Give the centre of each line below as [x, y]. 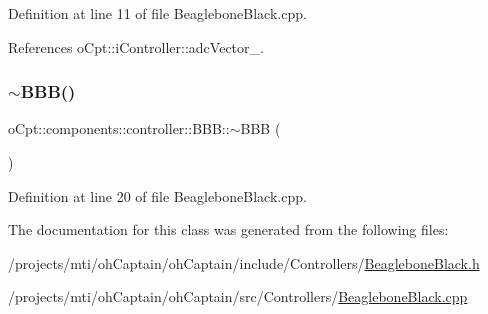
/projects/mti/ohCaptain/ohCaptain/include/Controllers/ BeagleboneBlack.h [244, 262]
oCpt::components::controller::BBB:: [119, 128]
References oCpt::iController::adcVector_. [136, 46]
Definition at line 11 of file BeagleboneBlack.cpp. [157, 13]
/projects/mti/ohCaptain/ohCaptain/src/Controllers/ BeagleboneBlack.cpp [238, 296]
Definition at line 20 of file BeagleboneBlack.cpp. [157, 195]
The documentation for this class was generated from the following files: [228, 229]
